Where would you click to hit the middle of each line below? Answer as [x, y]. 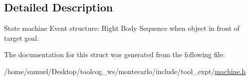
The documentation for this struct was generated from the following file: [115, 54]
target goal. [22, 38]
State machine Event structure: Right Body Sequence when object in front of [122, 28]
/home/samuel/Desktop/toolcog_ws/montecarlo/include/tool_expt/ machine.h [125, 71]
